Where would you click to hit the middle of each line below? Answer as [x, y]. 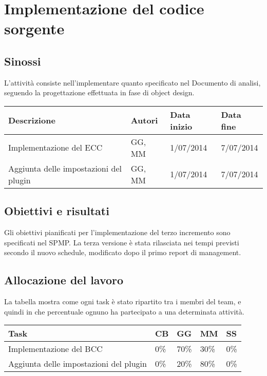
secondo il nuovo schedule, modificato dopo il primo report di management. [123, 252]
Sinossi [23, 61]
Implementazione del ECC [55, 148]
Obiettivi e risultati [57, 211]
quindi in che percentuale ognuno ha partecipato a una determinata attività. [124, 311]
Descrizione [32, 120]
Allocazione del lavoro [64, 280]
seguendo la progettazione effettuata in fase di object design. [99, 92]
